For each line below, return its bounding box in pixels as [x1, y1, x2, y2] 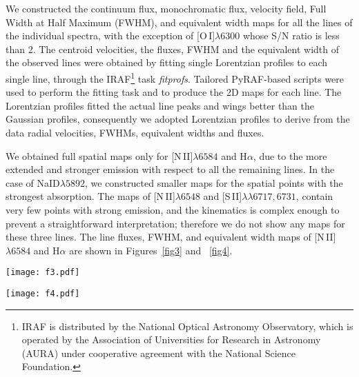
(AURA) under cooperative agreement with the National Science [21, 345, 295, 360]
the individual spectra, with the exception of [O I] [6, 28, 215, 43]
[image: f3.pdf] [6, 267, 80, 278]
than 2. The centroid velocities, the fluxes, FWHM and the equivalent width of [6, 41, 340, 56]
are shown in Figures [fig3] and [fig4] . [69, 243, 233, 257]
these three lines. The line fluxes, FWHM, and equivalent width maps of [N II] [6, 230, 336, 244]
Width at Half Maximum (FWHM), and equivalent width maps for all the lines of [6, 14, 353, 29]
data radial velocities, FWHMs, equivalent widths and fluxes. [6, 125, 264, 139]
